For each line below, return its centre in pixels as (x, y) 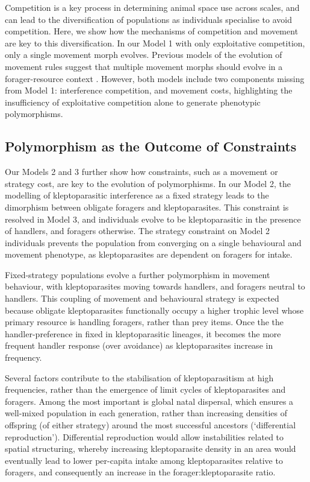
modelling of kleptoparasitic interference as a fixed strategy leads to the (137, 195)
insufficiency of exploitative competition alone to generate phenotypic (133, 102)
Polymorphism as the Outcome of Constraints (151, 146)
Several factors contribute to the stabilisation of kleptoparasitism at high (139, 377)
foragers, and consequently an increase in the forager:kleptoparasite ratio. (140, 472)
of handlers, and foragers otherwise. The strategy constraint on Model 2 (138, 231)
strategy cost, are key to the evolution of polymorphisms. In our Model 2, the (148, 183)
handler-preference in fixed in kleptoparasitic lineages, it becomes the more (143, 333)
